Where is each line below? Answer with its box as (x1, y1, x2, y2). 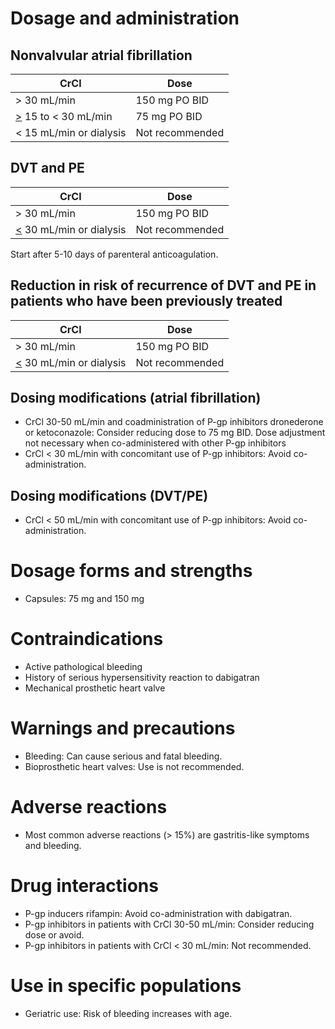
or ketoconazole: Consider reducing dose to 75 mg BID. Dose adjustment (24, 427, 326, 439)
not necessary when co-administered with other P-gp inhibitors (24, 437, 287, 449)
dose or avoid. (24, 928, 85, 941)
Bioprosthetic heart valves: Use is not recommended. (24, 761, 245, 773)
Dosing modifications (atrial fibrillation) (10, 390, 262, 407)
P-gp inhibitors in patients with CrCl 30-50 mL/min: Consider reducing (24, 918, 315, 930)
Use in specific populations (10, 975, 242, 997)
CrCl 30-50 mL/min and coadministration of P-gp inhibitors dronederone (24, 416, 324, 428)
